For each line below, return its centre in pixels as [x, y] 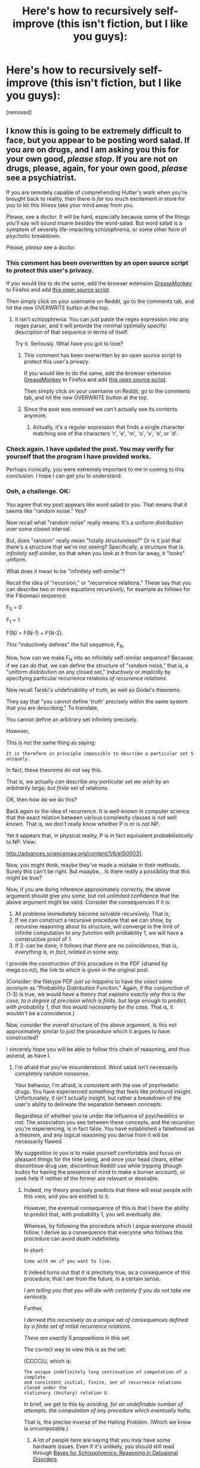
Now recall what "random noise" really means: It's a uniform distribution [95, 522]
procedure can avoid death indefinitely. [72, 1239]
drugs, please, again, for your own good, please [97, 169]
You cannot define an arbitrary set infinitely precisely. [72, 719]
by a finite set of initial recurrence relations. [77, 1326]
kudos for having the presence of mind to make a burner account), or [100, 1172]
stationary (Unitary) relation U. [67, 1393]
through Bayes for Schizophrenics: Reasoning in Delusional [105, 1452]
